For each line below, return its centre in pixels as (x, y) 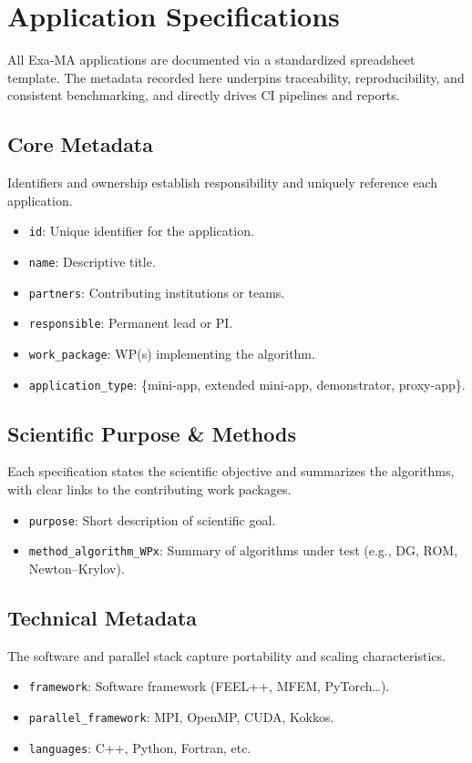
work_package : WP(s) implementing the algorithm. (172, 353)
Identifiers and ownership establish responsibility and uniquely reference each (223, 183)
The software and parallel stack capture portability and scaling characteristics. (226, 655)
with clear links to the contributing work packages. (149, 489)
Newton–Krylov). (77, 568)
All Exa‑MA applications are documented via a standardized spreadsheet (211, 60)
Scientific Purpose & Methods (152, 433)
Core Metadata (80, 144)
